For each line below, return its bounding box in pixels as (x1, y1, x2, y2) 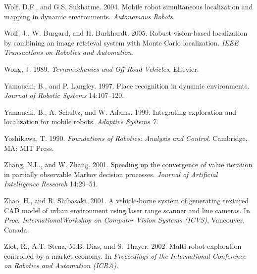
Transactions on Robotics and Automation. (4, 47, 134, 57)
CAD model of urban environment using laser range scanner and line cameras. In (4, 205, 250, 215)
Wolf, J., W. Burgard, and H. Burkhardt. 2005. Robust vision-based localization (4, 28, 248, 38)
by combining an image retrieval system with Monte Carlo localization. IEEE (4, 37, 239, 47)
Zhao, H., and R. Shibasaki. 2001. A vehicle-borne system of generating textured (4, 195, 249, 205)
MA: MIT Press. (4, 142, 54, 153)
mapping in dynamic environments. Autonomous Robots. (4, 11, 175, 21)
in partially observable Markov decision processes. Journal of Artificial (4, 169, 218, 179)
